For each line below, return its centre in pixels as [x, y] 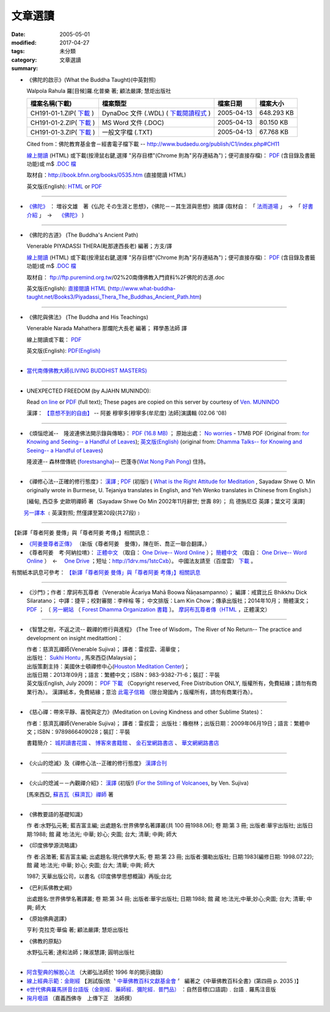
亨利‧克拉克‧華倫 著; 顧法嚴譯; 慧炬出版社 [78, 930]
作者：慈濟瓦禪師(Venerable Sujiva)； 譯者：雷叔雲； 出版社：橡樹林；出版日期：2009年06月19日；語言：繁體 [166, 723]
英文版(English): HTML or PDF [64, 186]
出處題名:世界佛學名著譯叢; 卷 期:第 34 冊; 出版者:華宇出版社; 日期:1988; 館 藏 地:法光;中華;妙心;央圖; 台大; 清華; [166, 899]
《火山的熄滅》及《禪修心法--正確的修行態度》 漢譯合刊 [97, 763]
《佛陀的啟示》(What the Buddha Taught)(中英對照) [91, 79]
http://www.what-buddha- [142, 288]
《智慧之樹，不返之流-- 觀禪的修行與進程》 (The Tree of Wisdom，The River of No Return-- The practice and [164, 629]
